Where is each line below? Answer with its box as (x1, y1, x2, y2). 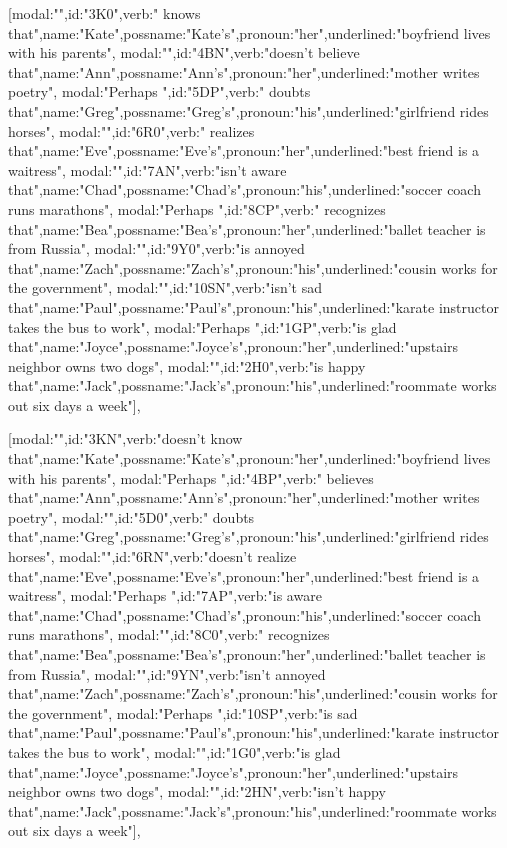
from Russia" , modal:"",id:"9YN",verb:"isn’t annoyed (8, 663, 326, 684)
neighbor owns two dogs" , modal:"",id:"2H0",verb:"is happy (8, 355, 366, 376)
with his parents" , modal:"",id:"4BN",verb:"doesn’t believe (8, 42, 360, 63)
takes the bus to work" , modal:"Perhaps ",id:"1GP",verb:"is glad (8, 316, 397, 337)
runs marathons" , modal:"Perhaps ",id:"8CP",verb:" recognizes (8, 198, 386, 219)
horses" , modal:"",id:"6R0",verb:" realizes (8, 120, 255, 141)
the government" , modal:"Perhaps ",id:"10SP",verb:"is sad (8, 702, 358, 723)
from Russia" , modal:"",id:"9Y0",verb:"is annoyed (8, 238, 305, 259)
